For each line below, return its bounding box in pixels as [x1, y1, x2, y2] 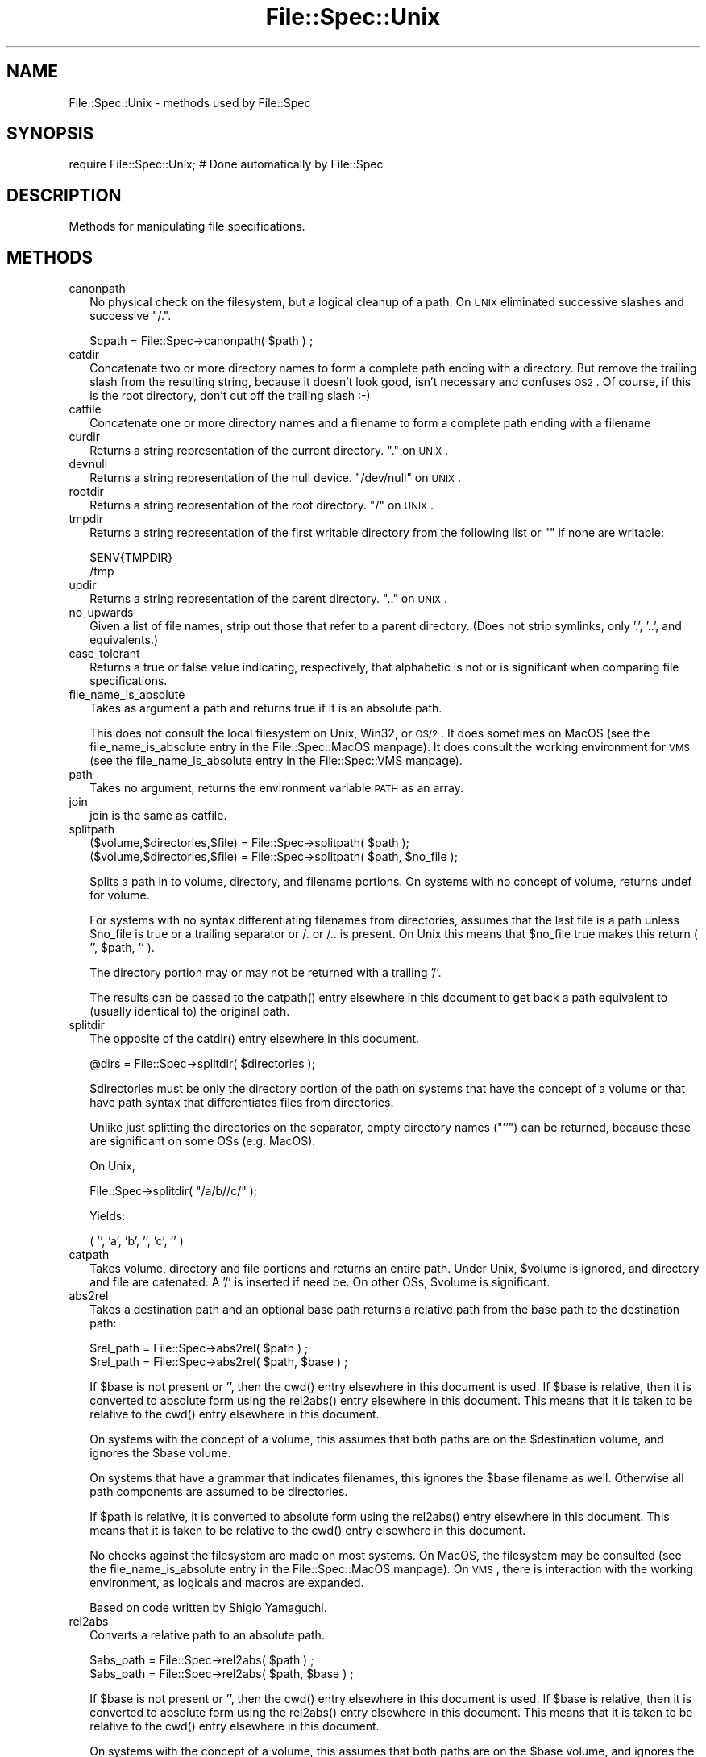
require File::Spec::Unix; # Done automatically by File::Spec [69, 157, 384, 172]
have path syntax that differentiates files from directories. [89, 1095, 394, 1110]
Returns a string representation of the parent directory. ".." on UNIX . [89, 592, 447, 606]
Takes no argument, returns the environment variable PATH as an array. [89, 781, 464, 795]
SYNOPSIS [6, 123, 94, 144]
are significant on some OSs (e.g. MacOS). [89, 1134, 316, 1148]
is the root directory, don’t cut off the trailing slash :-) [89, 388, 371, 403]
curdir [69, 430, 100, 444]
